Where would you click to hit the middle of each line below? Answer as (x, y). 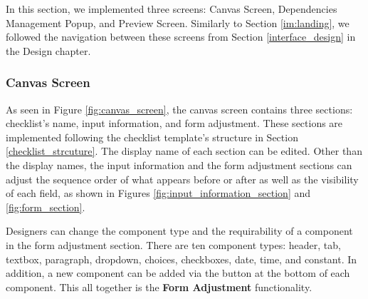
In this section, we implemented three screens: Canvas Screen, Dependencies (172, 9)
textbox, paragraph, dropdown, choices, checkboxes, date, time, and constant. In (182, 259)
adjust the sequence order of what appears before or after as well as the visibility (182, 179)
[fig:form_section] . (46, 207)
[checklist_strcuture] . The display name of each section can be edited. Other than (184, 151)
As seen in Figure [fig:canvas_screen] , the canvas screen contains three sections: (179, 109)
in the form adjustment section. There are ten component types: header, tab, (173, 244)
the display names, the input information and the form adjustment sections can (179, 164)
